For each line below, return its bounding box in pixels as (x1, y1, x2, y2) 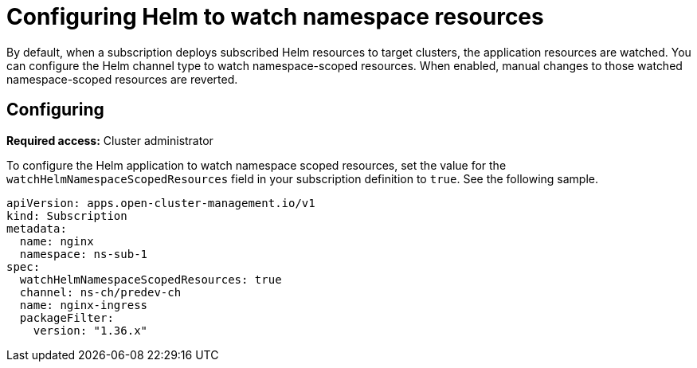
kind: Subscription (6, 209, 127, 222)
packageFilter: (19, 311, 114, 324)
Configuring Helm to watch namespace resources (6, 3, 544, 30)
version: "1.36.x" (33, 323, 148, 337)
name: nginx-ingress (19, 298, 148, 311)
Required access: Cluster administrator (6, 133, 213, 147)
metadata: (6, 221, 67, 235)
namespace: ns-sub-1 (19, 247, 148, 260)
